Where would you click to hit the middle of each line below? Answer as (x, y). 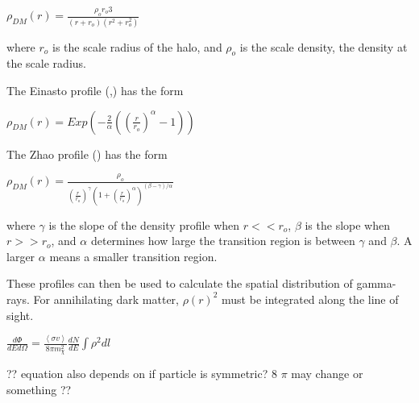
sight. (20, 315)
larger (21, 256)
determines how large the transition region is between (223, 241)
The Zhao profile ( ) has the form (87, 154)
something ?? (39, 389)
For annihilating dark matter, (106, 299)
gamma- (376, 283)
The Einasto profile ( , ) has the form (95, 90)
